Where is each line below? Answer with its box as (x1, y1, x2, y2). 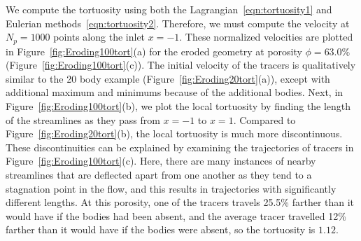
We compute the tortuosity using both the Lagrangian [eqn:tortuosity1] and (6, 2, 332, 16)
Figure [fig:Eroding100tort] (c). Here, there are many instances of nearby (6, 153, 316, 168)
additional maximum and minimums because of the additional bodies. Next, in (6, 85, 344, 99)
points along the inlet (53, 29, 146, 44)
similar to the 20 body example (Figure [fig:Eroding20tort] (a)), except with (6, 71, 330, 85)
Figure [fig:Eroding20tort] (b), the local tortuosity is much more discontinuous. (6, 126, 343, 141)
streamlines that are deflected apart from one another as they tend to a (6, 167, 312, 181)
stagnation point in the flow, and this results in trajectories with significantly (6, 181, 337, 195)
